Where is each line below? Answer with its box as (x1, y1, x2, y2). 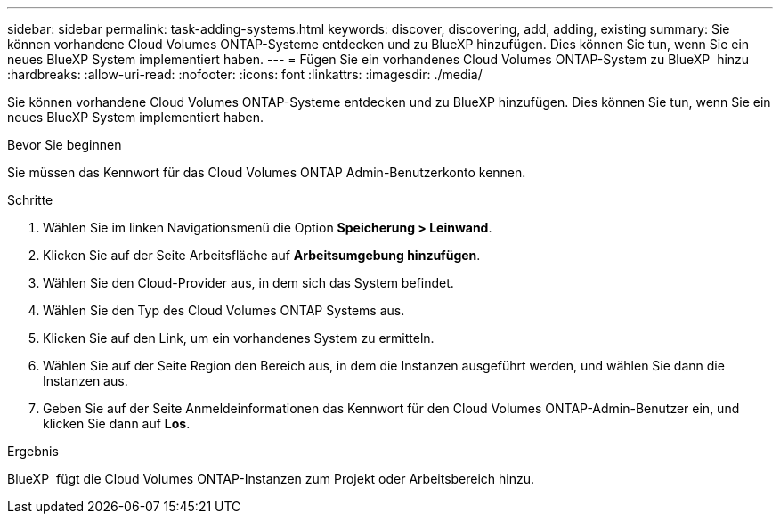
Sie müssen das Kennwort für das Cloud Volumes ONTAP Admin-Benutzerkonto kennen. (7, 165, 526, 180)
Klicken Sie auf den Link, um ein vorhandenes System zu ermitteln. (43, 330, 435, 346)
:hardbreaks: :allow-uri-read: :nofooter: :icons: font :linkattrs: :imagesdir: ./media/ (7, 67, 483, 82)
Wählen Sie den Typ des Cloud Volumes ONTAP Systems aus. (43, 303, 405, 318)
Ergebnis (7, 444, 59, 459)
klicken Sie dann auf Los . (43, 416, 191, 431)
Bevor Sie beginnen (7, 137, 122, 152)
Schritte (7, 192, 53, 208)
